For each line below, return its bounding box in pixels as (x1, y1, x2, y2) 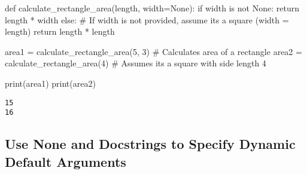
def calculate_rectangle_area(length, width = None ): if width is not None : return (5, 2, 299, 14)
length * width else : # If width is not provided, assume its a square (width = (5, 13, 289, 26)
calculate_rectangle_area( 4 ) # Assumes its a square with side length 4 (5, 57, 266, 69)
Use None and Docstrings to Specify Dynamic (5, 135, 296, 153)
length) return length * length (5, 25, 115, 38)
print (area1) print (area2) (5, 77, 96, 89)
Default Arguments (5, 152, 126, 170)
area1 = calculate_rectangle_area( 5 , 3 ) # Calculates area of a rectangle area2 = (5, 45, 302, 57)
